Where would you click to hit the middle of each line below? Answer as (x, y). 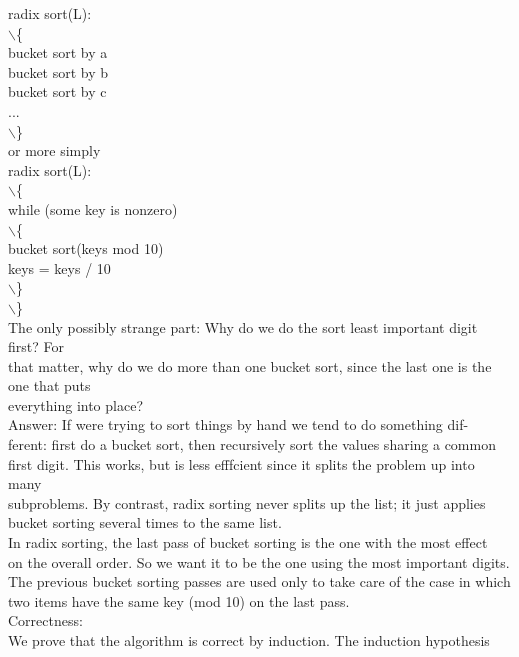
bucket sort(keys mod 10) (86, 248)
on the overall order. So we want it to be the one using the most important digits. (259, 561)
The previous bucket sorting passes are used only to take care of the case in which (259, 581)
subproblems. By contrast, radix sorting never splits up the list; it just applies (247, 502)
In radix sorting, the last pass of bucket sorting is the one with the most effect (248, 542)
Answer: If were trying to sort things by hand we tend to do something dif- (238, 424)
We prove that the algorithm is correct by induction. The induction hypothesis (249, 640)
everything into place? (75, 404)
